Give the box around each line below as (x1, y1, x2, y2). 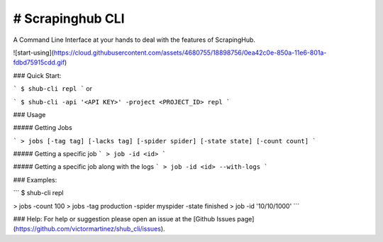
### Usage (13, 110, 46, 119)
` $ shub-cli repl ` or (13, 84, 92, 93)
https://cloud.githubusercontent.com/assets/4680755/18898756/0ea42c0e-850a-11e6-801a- (53, 48, 327, 57)
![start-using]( (13, 48, 55, 57)
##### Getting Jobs (13, 123, 72, 132)
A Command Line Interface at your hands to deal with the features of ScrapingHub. (13, 35, 255, 44)
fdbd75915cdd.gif (13, 58, 65, 67)
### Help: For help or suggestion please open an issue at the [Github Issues (13, 215, 236, 224)
